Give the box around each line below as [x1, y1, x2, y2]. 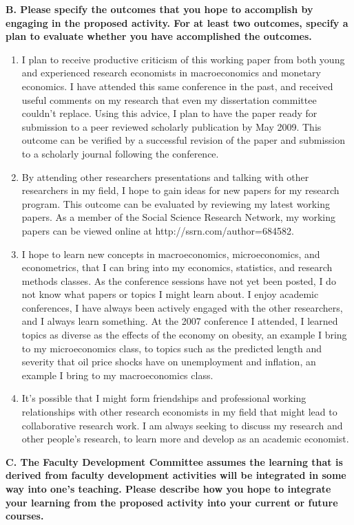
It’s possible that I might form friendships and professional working [21, 391, 306, 405]
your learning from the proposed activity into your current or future [6, 495, 338, 509]
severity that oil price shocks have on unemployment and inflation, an [21, 354, 316, 369]
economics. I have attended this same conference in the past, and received [21, 78, 333, 93]
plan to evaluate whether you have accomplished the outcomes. [6, 29, 312, 43]
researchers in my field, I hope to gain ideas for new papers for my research [21, 183, 340, 197]
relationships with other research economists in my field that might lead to [21, 405, 337, 419]
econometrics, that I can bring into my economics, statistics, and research [21, 260, 333, 275]
